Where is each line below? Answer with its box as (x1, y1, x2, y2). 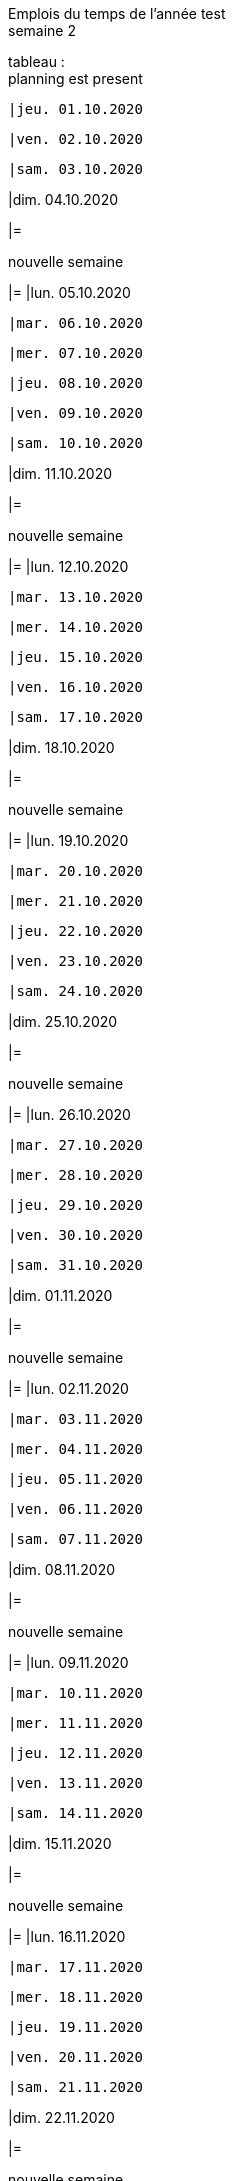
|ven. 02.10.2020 (8, 131, 143, 147)
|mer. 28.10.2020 (8, 1167, 143, 1183)
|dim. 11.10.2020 (8, 465, 113, 482)
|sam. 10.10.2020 (8, 435, 143, 451)
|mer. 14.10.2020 (8, 619, 143, 635)
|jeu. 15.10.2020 (8, 649, 143, 665)
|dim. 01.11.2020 (8, 1287, 113, 1304)
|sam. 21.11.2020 (8, 2079, 143, 2095)
